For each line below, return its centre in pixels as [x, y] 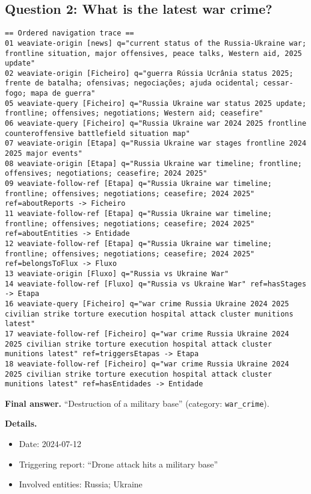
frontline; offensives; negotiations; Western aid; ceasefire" [134, 113]
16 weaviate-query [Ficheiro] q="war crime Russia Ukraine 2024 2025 [147, 304]
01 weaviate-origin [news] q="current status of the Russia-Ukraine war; [156, 43]
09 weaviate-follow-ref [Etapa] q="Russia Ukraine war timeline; [138, 184]
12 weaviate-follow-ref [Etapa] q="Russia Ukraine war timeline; [138, 243]
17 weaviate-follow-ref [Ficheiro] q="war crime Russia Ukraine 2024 [147, 334]
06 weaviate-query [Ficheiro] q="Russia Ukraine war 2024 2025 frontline [156, 124]
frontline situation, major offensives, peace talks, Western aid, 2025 [153, 53]
